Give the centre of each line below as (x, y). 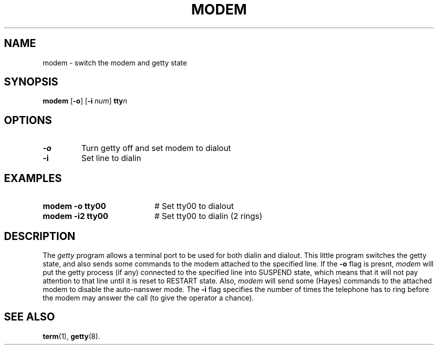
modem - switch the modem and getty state (115, 62)
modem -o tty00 (74, 206)
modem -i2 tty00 (75, 216)
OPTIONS (28, 120)
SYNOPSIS (31, 82)
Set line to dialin (111, 158)
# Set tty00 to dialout (194, 206)
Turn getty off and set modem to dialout (156, 148)
